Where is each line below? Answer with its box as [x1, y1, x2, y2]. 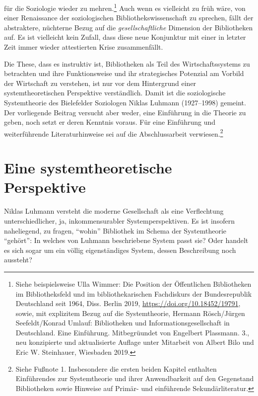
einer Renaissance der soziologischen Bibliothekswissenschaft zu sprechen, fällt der [4, 12, 254, 23]
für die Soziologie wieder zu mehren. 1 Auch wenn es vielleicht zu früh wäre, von [4, 1, 246, 13]
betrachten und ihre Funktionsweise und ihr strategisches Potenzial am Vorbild [4, 68, 244, 79]
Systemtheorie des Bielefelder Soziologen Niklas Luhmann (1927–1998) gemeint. [4, 97, 246, 107]
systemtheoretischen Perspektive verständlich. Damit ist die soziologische [4, 87, 226, 98]
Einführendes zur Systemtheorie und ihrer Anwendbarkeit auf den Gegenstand [15, 373, 254, 384]
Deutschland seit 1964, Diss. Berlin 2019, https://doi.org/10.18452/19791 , [15, 298, 241, 309]
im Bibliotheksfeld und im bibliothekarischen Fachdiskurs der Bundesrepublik [15, 288, 252, 299]
